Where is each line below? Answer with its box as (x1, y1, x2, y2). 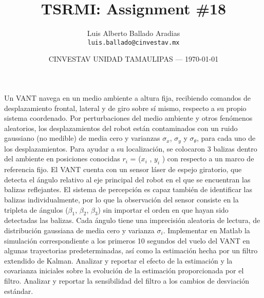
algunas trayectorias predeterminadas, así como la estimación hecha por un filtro (4, 245, 258, 256)
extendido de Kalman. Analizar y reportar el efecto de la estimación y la (4, 255, 233, 266)
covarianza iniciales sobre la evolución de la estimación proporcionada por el (4, 265, 244, 276)
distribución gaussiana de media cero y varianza (4, 225, 155, 235)
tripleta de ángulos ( (4, 204, 68, 215)
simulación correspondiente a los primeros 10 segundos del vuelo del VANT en (4, 235, 250, 246)
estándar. (4, 285, 33, 296)
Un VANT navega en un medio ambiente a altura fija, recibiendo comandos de (4, 92, 251, 103)
